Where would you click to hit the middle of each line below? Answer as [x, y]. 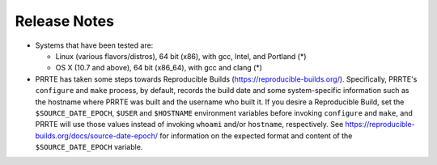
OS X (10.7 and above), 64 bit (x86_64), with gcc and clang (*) [159, 68]
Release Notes [65, 21]
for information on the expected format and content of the [256, 135]
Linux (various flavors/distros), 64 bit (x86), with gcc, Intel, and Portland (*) [181, 56]
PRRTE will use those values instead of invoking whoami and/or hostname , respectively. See [189, 125]
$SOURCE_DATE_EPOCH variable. [89, 147]
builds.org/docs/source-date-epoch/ [96, 135]
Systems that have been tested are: [94, 45]
